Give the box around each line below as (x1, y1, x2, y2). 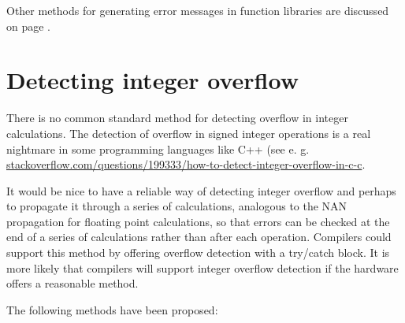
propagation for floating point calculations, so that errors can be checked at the (6, 213, 390, 229)
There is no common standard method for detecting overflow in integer (6, 110, 348, 126)
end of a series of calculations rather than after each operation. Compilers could (6, 228, 392, 245)
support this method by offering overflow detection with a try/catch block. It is (6, 244, 390, 261)
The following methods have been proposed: (6, 301, 218, 317)
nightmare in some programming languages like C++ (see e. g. (6, 140, 310, 157)
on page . (6, 17, 50, 34)
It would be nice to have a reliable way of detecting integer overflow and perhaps (6, 182, 396, 199)
